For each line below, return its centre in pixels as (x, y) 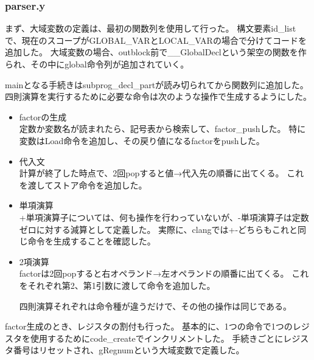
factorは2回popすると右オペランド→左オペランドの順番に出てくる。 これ (164, 273)
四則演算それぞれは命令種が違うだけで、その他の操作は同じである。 (155, 306)
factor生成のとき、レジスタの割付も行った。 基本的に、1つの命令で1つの (149, 326)
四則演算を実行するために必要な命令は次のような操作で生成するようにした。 (158, 96)
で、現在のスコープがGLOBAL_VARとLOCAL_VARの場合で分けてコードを (156, 40)
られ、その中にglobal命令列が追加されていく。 (97, 64)
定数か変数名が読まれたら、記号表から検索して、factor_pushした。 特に (162, 129)
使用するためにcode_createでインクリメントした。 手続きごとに (157, 338)
